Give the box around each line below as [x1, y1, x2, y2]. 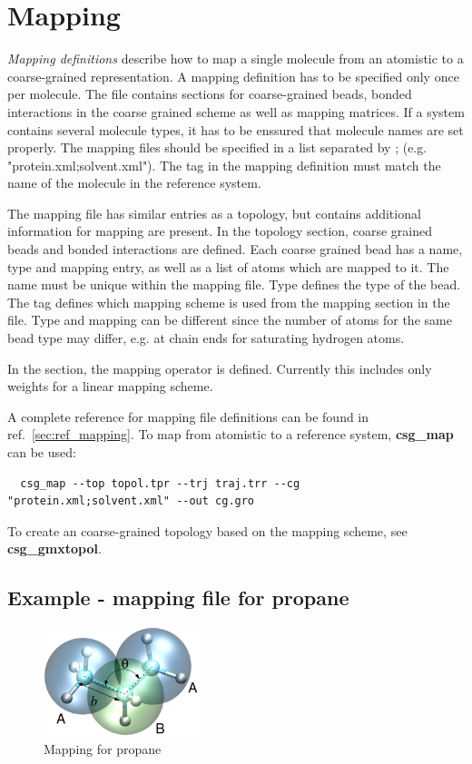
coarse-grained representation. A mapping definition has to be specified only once [7, 66, 459, 85]
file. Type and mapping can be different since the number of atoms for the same [7, 310, 452, 329]
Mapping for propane [44, 739, 162, 758]
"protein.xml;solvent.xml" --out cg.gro [7, 495, 255, 508]
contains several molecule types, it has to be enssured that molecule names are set [7, 120, 464, 139]
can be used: [7, 443, 76, 461]
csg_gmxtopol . [7, 539, 102, 558]
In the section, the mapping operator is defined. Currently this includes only [7, 358, 432, 377]
